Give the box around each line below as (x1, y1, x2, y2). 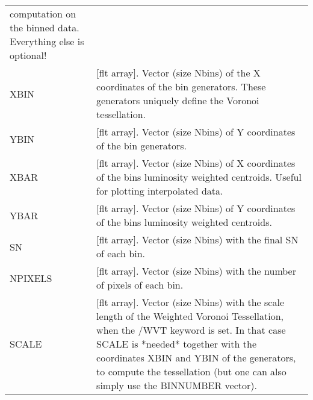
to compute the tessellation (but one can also (96, 364, 287, 378)
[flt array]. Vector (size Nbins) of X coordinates (96, 156, 296, 170)
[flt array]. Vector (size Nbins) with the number (96, 264, 296, 278)
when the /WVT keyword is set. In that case (96, 323, 286, 337)
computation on (10, 7, 76, 20)
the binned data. (10, 20, 79, 34)
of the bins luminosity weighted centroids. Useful (96, 170, 302, 184)
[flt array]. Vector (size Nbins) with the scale (96, 295, 285, 309)
